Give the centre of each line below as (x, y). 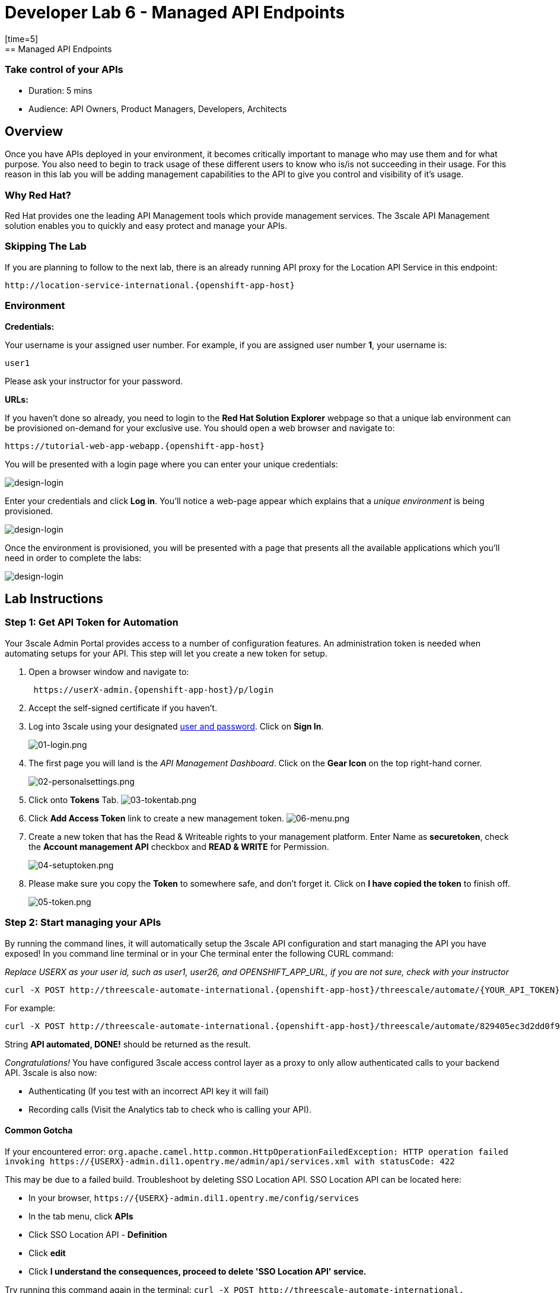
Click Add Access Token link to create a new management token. (156, 818)
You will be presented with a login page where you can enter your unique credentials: (171, 464)
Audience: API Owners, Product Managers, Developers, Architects (158, 109)
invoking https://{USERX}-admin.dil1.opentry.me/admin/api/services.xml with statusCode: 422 (230, 1161)
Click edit (47, 1253)
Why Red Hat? (38, 195)
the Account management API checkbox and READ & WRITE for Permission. (179, 846)
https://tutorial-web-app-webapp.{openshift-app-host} (135, 446)
